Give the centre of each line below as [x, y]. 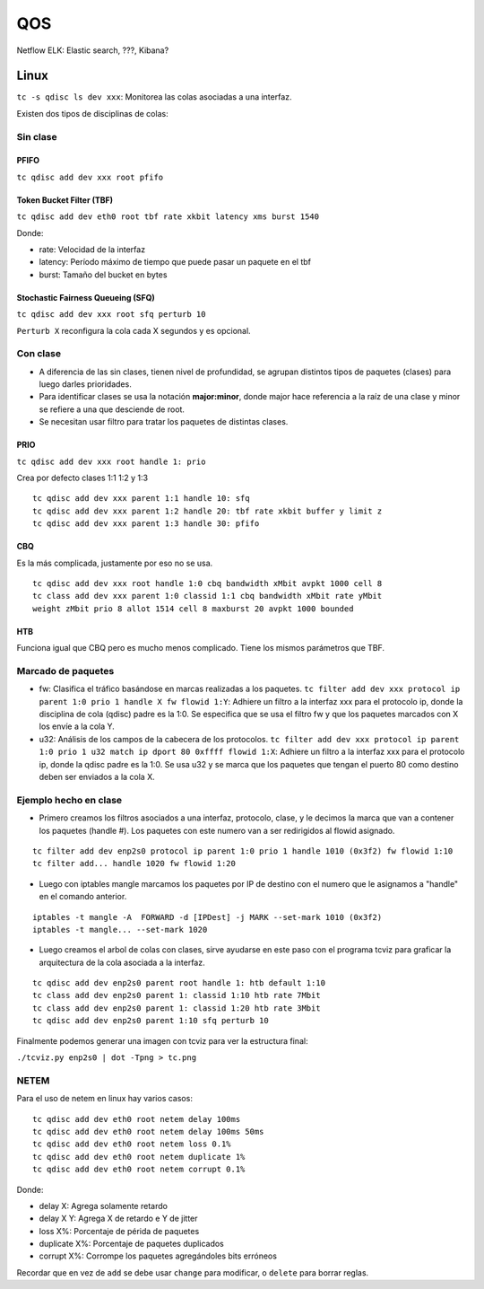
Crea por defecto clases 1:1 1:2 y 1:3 [82, 478]
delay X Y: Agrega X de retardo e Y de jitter [118, 1219]
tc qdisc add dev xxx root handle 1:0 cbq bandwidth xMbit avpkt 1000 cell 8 [207, 583]
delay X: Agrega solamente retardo [103, 1206]
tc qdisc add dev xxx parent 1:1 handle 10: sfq [141, 499]
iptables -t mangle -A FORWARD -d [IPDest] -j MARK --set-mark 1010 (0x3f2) [207, 917]
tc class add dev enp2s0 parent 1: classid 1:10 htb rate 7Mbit [177, 995]
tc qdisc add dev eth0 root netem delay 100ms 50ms [148, 1131]
